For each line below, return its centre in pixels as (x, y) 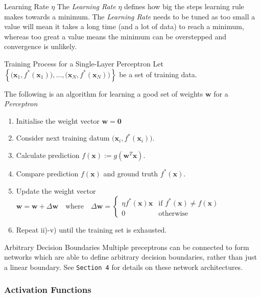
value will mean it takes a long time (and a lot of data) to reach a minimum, (124, 26)
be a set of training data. (158, 74)
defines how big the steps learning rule (184, 6)
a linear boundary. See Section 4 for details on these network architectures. (124, 267)
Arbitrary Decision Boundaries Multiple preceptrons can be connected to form (127, 247)
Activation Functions (48, 290)
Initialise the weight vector (58, 120)
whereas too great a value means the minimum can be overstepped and (115, 36)
